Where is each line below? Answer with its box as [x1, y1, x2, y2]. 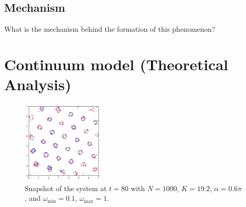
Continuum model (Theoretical [4, 53, 229, 74]
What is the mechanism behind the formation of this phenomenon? [4, 24, 215, 34]
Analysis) [4, 74, 71, 95]
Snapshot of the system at [25, 182, 107, 193]
